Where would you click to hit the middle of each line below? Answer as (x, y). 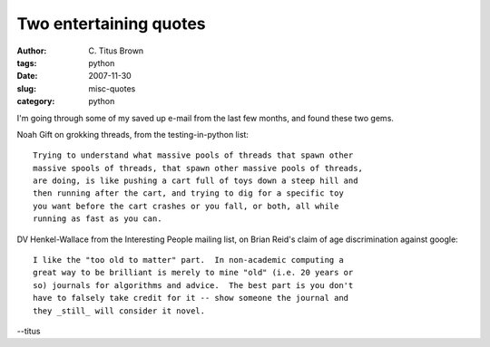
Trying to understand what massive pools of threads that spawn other (193, 155)
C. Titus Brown (116, 51)
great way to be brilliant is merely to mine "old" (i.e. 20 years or (193, 273)
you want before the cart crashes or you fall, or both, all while (186, 206)
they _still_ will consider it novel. (119, 311)
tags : (27, 63)
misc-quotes (112, 88)
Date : (27, 76)
